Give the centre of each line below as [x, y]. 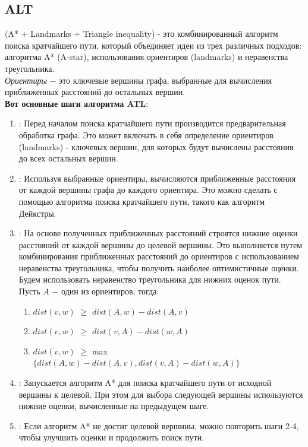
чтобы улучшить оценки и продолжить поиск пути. [111, 437]
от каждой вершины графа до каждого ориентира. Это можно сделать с [148, 190]
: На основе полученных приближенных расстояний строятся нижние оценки [158, 233]
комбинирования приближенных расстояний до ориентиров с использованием [159, 256]
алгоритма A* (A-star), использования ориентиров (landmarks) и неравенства [147, 57]
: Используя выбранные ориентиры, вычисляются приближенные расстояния [157, 178]
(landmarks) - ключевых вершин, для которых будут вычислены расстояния [156, 146]
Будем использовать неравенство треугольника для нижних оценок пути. [150, 279]
